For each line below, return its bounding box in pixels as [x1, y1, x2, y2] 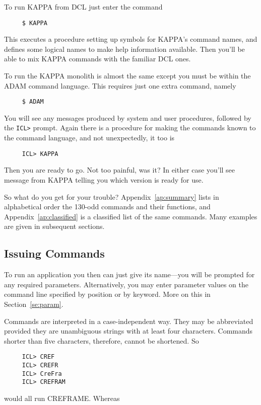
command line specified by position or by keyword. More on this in [4, 289, 211, 299]
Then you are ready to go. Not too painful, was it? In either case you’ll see [4, 165, 235, 175]
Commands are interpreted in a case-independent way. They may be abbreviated [4, 315, 253, 326]
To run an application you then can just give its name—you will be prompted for [4, 269, 255, 280]
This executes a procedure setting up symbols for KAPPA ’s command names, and [4, 34, 257, 44]
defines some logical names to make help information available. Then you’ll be [4, 43, 245, 54]
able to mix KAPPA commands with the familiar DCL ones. [4, 53, 191, 64]
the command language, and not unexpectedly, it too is [4, 132, 175, 143]
